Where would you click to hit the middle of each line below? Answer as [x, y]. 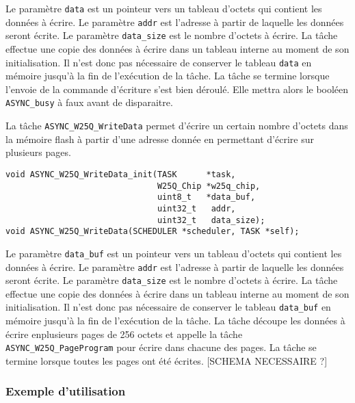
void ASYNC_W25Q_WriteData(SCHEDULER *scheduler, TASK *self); [153, 232]
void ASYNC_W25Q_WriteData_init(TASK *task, [121, 174]
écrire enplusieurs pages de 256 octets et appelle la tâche [124, 334]
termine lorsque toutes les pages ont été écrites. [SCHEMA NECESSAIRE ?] [167, 360]
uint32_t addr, [196, 208]
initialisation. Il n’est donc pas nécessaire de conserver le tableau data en [159, 62]
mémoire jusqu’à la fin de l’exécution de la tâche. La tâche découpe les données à [175, 321]
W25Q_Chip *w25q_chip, [209, 186]
